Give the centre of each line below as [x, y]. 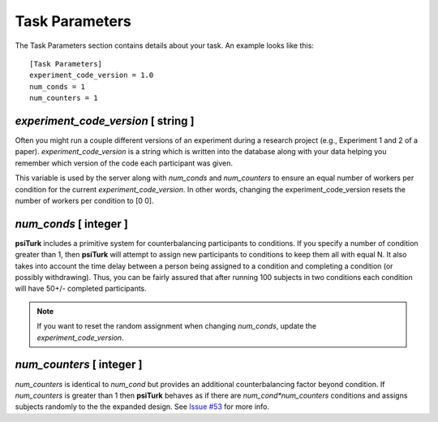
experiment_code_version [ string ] [105, 121]
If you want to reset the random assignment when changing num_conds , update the [176, 326]
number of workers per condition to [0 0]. [84, 200]
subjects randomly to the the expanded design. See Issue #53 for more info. [142, 407]
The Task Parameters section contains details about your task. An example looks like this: [164, 45]
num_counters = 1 [64, 98]
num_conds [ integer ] [72, 224]
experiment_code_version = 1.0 [92, 75]
